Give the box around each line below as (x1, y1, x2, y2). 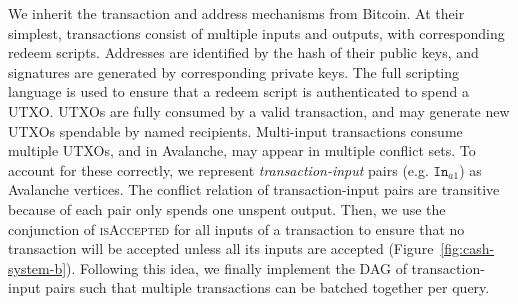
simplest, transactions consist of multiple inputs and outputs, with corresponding (8, 22, 505, 43)
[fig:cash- (440, 238, 495, 259)
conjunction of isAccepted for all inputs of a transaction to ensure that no (8, 218, 465, 239)
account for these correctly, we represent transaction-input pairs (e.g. (8, 159, 429, 180)
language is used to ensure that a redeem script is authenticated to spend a (8, 81, 469, 102)
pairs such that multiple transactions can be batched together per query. (45, 277, 490, 298)
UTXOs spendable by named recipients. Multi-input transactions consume (8, 120, 463, 141)
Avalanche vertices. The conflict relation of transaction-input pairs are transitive (8, 179, 500, 200)
